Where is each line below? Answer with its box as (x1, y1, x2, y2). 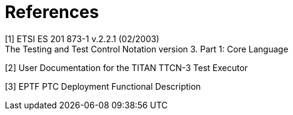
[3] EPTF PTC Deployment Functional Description (5, 81, 201, 92)
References (5, 2, 99, 22)
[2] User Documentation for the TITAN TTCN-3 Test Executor (5, 62, 248, 73)
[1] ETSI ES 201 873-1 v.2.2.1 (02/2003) (5, 33, 159, 44)
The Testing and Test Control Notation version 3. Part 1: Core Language (5, 43, 289, 54)
